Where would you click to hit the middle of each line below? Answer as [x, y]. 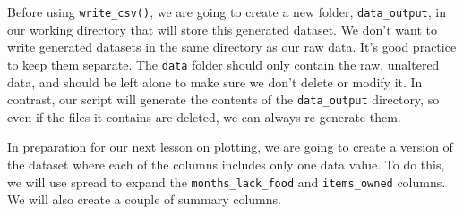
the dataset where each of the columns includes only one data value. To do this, [226, 164]
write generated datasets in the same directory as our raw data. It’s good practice [232, 47]
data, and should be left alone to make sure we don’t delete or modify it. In [215, 82]
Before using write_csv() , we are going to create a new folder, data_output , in [227, 12]
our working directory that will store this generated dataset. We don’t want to [222, 29]
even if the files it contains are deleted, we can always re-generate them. [204, 116]
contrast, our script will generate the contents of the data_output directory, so [223, 99]
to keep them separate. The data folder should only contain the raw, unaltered [223, 64]
